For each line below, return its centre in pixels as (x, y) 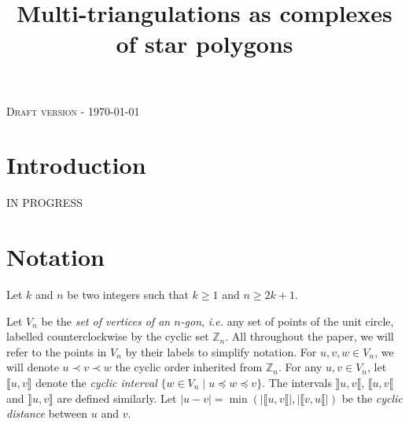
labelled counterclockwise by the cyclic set (108, 336)
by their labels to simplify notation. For (221, 351)
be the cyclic (372, 398)
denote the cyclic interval (96, 382)
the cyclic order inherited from (189, 367)
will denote (33, 367)
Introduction (76, 165)
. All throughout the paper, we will (310, 336)
